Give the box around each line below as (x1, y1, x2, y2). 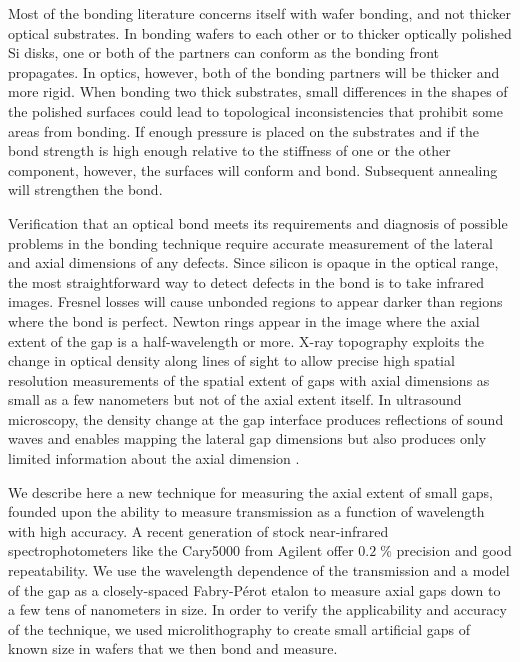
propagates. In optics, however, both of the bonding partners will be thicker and (8, 61, 500, 82)
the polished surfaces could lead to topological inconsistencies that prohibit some (8, 100, 503, 121)
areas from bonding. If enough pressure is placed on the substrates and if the (8, 120, 479, 141)
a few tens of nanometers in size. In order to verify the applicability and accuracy (8, 599, 507, 620)
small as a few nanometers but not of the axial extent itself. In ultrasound (8, 389, 462, 410)
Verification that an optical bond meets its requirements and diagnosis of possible (8, 212, 508, 233)
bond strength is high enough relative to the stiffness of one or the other (8, 140, 451, 161)
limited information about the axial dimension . (8, 448, 300, 469)
